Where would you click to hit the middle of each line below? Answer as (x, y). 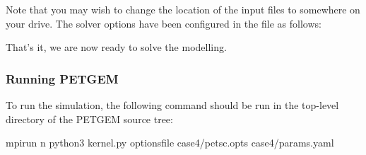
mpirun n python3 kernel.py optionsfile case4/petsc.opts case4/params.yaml (170, 143)
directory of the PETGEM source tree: (89, 119)
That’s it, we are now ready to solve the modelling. (116, 47)
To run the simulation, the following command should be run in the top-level (172, 105)
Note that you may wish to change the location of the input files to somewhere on (183, 9)
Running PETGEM (62, 78)
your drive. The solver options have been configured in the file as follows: (164, 23)
